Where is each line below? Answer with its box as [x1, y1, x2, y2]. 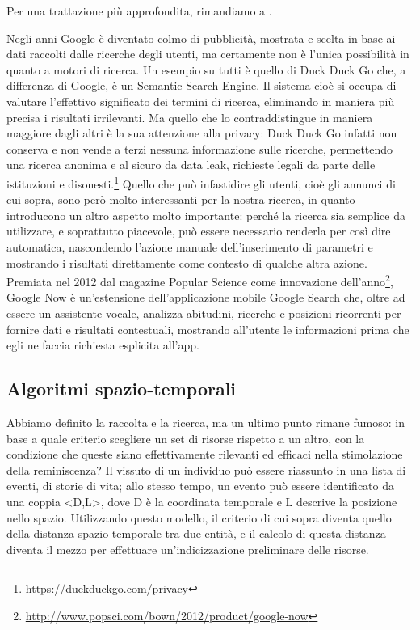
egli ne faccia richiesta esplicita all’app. [6, 336, 199, 353]
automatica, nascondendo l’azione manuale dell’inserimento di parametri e [6, 238, 373, 255]
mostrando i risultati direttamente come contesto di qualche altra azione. [6, 254, 367, 271]
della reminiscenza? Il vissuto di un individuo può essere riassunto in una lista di [6, 461, 406, 478]
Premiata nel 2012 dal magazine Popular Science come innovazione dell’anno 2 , [6, 271, 393, 290]
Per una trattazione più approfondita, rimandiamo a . [6, 2, 272, 19]
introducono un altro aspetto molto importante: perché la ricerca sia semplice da [6, 206, 405, 223]
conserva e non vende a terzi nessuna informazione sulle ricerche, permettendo [6, 140, 393, 157]
